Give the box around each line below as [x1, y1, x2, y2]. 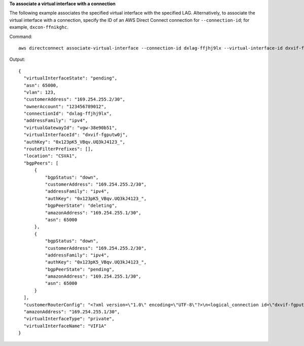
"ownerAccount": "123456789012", [23, 104, 107, 109]
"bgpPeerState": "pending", [45, 266, 115, 272]
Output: [9, 56, 25, 63]
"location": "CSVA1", [23, 153, 78, 159]
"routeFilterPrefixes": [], [23, 146, 94, 152]
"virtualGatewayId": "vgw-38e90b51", [23, 124, 118, 131]
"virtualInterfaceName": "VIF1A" [23, 323, 107, 329]
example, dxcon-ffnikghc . [9, 24, 68, 30]
